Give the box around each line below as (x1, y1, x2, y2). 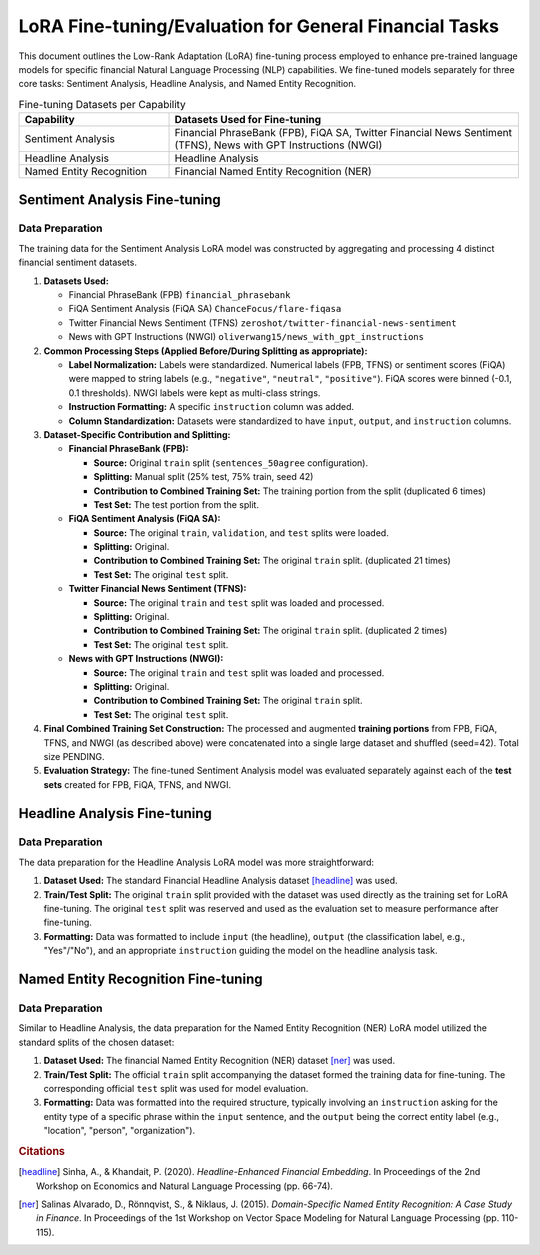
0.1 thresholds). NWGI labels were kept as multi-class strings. (68, 386, 321, 399)
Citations (18, 1144, 65, 1158)
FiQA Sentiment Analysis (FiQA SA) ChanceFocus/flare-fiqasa (68, 303, 342, 315)
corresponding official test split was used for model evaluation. (43, 1082, 309, 1094)
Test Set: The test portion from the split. (93, 498, 260, 510)
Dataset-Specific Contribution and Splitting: (43, 428, 231, 440)
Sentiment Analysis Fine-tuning (18, 191, 222, 208)
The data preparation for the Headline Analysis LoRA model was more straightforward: (18, 856, 375, 868)
